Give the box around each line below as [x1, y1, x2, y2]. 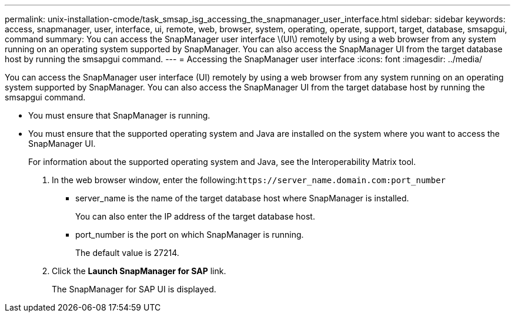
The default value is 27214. [75, 248, 179, 258]
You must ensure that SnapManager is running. [28, 110, 210, 120]
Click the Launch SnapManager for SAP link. [52, 266, 226, 276]
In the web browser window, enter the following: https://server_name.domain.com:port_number [52, 175, 446, 185]
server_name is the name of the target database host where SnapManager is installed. [75, 193, 409, 203]
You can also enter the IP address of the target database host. [75, 211, 315, 221]
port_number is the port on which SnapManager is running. [75, 230, 304, 240]
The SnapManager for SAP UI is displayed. [52, 284, 216, 294]
